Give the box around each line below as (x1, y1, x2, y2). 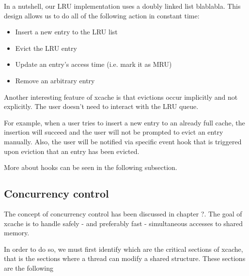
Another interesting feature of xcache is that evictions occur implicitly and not (4, 92, 238, 102)
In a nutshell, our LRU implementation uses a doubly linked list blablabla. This (4, 1, 241, 11)
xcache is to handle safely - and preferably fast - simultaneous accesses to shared (4, 218, 243, 228)
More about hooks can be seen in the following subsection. (4, 162, 177, 172)
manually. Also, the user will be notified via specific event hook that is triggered (4, 136, 242, 146)
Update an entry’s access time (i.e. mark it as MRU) (15, 59, 172, 69)
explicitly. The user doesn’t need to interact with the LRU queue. (4, 101, 199, 111)
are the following (4, 262, 53, 273)
